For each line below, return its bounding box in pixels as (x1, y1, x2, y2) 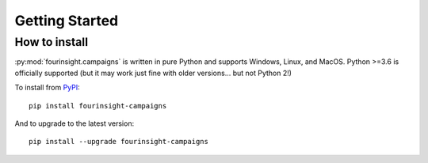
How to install (14, 35, 89, 49)
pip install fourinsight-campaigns (29, 101, 167, 110)
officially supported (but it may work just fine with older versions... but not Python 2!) (14, 68, 292, 78)
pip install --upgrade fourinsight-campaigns (29, 137, 209, 146)
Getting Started (14, 12, 119, 29)
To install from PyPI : (14, 83, 81, 93)
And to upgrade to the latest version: (14, 119, 135, 128)
